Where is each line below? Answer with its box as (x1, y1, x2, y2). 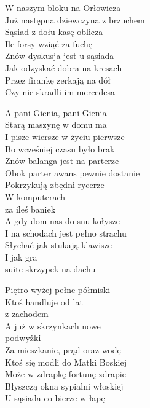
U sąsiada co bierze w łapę (5, 391, 105, 404)
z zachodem (5, 307, 49, 320)
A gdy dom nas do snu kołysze (5, 214, 120, 227)
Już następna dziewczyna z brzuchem (5, 13, 145, 26)
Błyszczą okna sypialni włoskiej (5, 379, 124, 392)
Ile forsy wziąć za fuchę (5, 37, 93, 50)
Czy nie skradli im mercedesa (5, 85, 116, 98)
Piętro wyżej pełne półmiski (5, 283, 111, 296)
